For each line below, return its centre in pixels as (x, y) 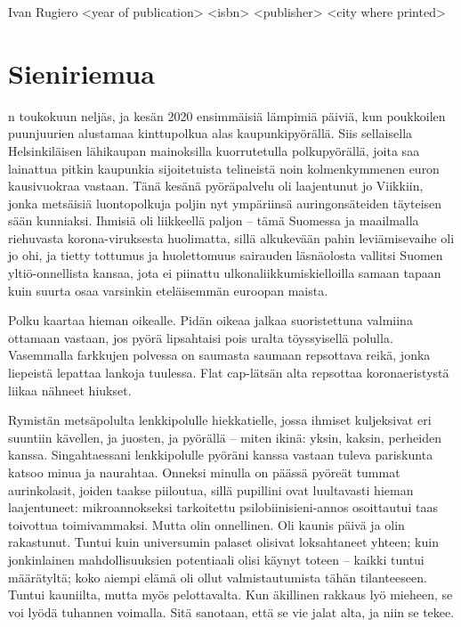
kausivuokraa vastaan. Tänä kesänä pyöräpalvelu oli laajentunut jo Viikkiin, (216, 186)
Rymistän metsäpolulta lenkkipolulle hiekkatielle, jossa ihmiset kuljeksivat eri (220, 420)
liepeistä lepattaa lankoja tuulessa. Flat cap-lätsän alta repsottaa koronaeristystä (229, 373)
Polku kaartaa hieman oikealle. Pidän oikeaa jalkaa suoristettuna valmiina (210, 320)
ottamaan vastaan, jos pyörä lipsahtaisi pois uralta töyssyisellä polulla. (201, 337)
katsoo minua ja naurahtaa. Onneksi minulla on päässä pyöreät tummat (204, 472)
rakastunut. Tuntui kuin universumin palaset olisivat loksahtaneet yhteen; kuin (223, 542)
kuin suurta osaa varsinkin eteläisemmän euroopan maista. (168, 290)
